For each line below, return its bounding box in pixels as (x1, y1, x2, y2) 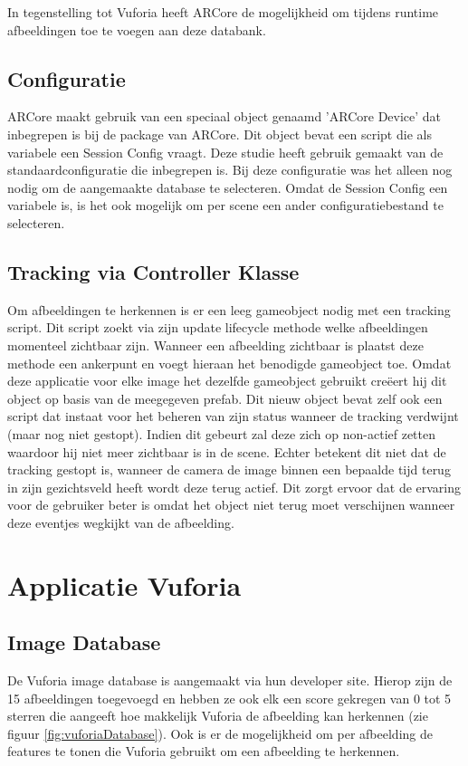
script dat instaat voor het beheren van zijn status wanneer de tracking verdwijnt (7, 407, 459, 426)
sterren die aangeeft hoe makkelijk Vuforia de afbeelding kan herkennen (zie (7, 706, 428, 725)
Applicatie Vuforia (7, 566, 242, 603)
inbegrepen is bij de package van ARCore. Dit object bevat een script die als (7, 124, 432, 143)
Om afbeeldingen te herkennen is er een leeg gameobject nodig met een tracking (7, 300, 451, 319)
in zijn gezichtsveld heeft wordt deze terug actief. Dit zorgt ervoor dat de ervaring (7, 477, 462, 496)
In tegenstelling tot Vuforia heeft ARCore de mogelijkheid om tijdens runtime (7, 3, 439, 21)
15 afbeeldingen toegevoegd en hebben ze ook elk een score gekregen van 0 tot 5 (7, 688, 452, 707)
